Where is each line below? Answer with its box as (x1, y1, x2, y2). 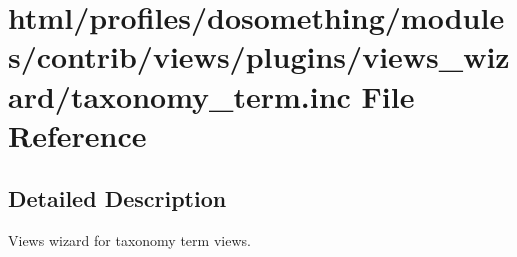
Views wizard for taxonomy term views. (8, 230, 251, 251)
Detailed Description (8, 183, 227, 214)
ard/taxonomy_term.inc (8, 75, 351, 116)
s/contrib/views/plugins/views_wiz (8, 36, 510, 77)
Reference (8, 114, 147, 155)
